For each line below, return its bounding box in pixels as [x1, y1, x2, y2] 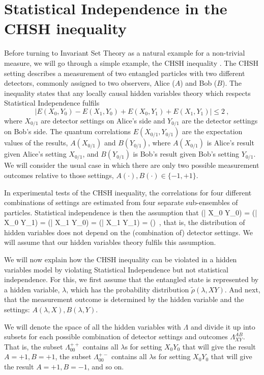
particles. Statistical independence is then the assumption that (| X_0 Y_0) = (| [4, 207, 257, 217]
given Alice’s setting [4, 148, 67, 159]
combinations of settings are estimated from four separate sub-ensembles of [4, 197, 238, 208]
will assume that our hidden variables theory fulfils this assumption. [4, 237, 216, 247]
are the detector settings [182, 115, 258, 126]
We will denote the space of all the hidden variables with [4, 321, 181, 332]
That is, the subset [4, 341, 63, 352]
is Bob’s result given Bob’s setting [133, 148, 240, 159]
